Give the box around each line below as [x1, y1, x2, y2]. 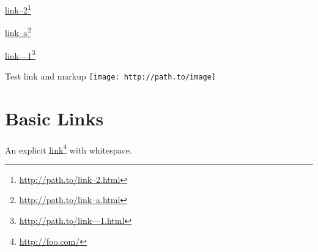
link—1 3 [5, 47, 35, 62]
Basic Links [5, 105, 104, 130]
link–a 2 [5, 24, 31, 39]
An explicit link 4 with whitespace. [5, 141, 132, 156]
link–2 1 [5, 2, 31, 16]
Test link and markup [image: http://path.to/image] [5, 69, 216, 82]
